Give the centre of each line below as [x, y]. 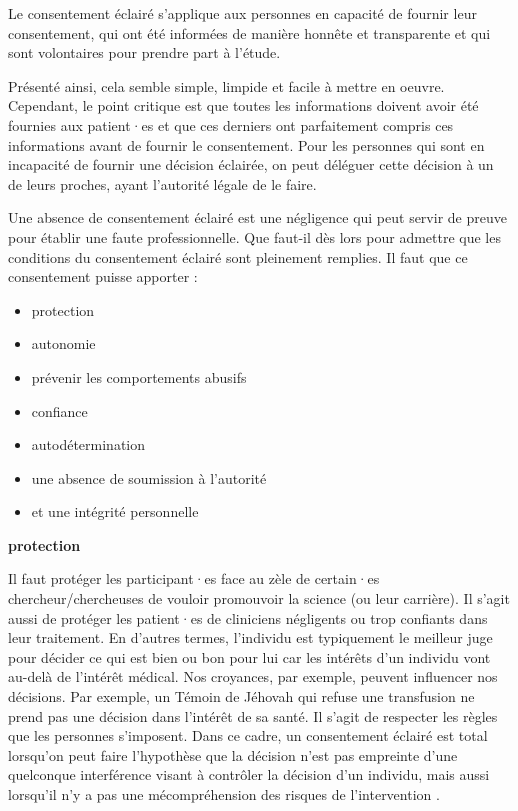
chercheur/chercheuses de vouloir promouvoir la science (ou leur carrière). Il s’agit [259, 598]
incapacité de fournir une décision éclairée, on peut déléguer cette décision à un [251, 164]
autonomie [63, 343]
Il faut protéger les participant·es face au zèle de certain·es [194, 578]
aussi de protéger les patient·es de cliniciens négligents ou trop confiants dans [248, 617]
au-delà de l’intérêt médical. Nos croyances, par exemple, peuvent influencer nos [253, 676]
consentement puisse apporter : [103, 276]
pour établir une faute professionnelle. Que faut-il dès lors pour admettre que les [254, 236]
